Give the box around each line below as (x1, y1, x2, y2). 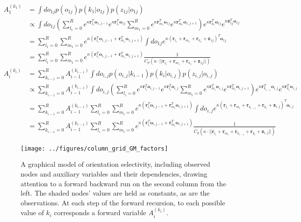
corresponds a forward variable (54, 207, 147, 218)
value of (21, 207, 44, 218)
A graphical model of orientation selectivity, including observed (21, 159, 210, 169)
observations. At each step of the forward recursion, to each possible (21, 197, 226, 207)
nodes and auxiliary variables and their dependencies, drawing (21, 168, 207, 178)
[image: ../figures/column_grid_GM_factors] (21, 145, 168, 152)
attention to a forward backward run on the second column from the (21, 178, 226, 188)
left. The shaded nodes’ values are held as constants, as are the (21, 188, 210, 198)
